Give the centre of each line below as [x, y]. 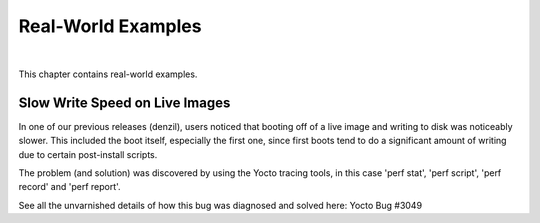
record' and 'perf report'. [69, 187]
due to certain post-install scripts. [88, 154]
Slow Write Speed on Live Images [124, 102]
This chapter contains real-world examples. [108, 74]
